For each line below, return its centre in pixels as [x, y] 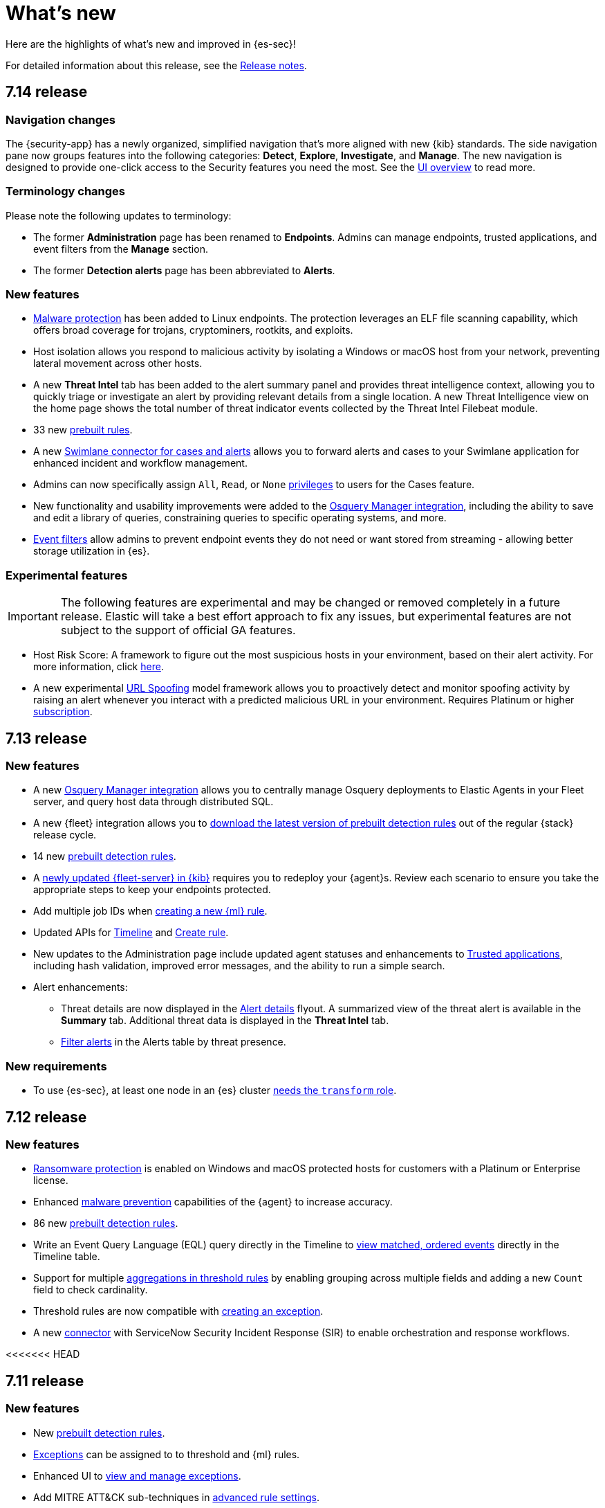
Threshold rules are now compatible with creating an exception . [178, 1311]
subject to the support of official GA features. [178, 630]
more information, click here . [99, 667]
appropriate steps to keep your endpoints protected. [152, 890]
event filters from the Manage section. [121, 249]
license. [51, 1181]
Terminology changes [66, 191]
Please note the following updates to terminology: [119, 215]
